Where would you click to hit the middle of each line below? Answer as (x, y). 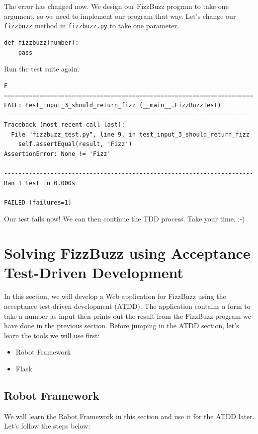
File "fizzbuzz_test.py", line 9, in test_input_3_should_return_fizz (130, 134)
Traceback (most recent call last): (65, 125)
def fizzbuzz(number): (42, 42)
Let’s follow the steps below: (47, 426)
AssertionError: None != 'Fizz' (57, 154)
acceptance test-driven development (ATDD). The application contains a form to (127, 306)
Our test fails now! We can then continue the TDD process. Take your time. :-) (125, 219)
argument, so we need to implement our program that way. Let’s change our (120, 16)
